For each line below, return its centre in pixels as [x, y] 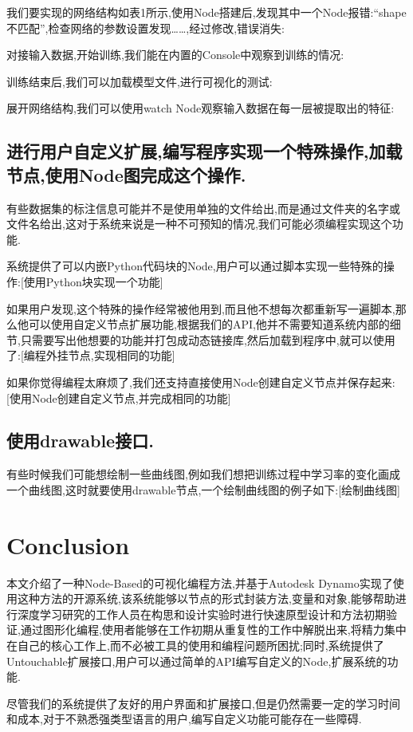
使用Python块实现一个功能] [93, 281]
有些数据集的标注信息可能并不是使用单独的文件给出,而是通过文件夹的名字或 [203, 208]
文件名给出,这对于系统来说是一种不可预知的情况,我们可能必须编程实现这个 [199, 224]
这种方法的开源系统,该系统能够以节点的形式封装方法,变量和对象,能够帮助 [206, 598]
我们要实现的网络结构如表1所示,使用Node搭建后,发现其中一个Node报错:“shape [206, 12]
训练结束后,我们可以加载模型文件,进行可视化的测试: [140, 81]
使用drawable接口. [80, 441]
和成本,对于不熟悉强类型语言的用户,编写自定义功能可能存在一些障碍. [184, 719]
